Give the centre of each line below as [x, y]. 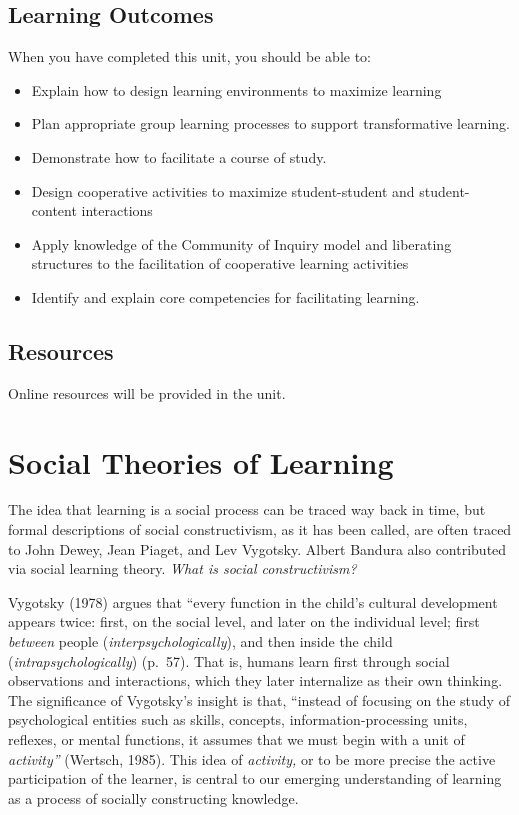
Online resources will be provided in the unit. [147, 392]
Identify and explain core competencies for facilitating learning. [225, 296]
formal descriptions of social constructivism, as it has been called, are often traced [260, 529]
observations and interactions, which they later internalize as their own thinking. [255, 680]
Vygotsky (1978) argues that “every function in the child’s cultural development [253, 601]
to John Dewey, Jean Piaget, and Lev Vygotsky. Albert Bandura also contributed [257, 548]
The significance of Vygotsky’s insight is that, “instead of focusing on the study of [259, 699]
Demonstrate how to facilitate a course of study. [179, 156]
